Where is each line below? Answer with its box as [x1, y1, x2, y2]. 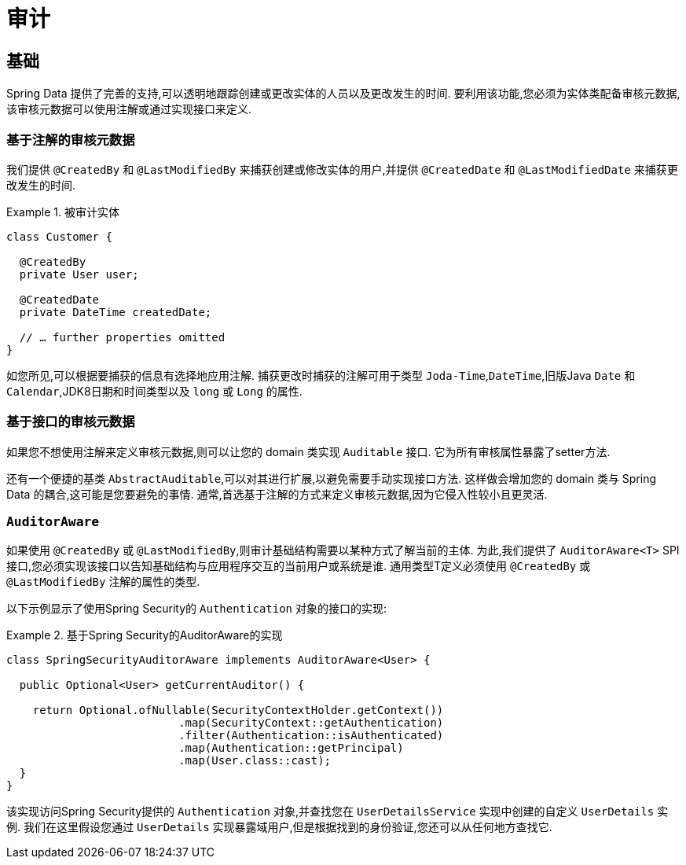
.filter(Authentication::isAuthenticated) [178, 729, 444, 742]
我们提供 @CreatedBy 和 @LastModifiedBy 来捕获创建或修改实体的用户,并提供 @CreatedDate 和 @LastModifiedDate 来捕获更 [6, 162, 678, 176]
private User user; [19, 267, 139, 281]
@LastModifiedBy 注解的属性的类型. [6, 575, 200, 589]
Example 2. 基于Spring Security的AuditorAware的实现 [6, 628, 283, 642]
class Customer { [6, 230, 112, 243]
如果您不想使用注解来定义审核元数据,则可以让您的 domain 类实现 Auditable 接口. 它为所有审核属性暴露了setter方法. [6, 444, 611, 458]
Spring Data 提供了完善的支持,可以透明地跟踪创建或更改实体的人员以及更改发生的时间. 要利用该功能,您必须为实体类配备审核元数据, [6, 86, 680, 101]
